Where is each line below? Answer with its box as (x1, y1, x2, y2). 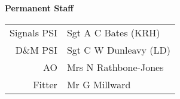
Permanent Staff (5, 2, 74, 14)
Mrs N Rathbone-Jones (66, 60, 164, 74)
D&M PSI (15, 42, 57, 57)
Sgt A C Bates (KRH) (66, 25, 160, 39)
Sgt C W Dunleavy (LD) (66, 42, 171, 57)
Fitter (33, 77, 57, 91)
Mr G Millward (66, 77, 131, 91)
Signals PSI (10, 25, 57, 39)
